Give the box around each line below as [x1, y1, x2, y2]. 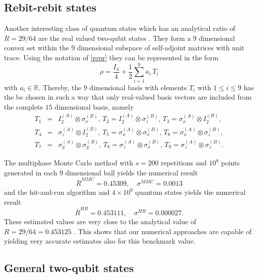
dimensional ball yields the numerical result [65, 167, 198, 177]
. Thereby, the [38, 82, 82, 92]
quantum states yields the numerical [135, 187, 246, 197]
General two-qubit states [4, 260, 134, 276]
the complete [4, 101, 43, 112]
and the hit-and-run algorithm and [4, 187, 110, 197]
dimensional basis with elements [89, 82, 187, 92]
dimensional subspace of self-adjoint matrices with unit [77, 42, 245, 53]
